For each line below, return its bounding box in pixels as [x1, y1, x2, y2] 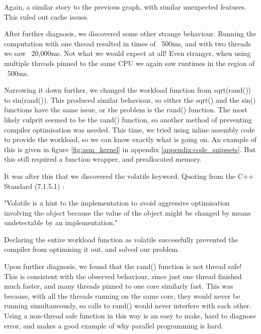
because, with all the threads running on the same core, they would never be [4, 290, 240, 301]
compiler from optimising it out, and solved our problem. [4, 244, 180, 254]
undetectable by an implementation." [4, 217, 118, 228]
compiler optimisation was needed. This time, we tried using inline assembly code [4, 124, 255, 135]
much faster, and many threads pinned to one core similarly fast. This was [4, 281, 233, 291]
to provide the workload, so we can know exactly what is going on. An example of [4, 134, 256, 145]
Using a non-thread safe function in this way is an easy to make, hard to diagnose [4, 310, 256, 321]
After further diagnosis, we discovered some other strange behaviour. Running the [4, 28, 256, 39]
